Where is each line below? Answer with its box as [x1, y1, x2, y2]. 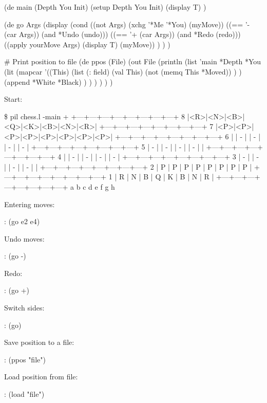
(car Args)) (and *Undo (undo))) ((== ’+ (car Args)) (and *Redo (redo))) [4, 29, 241, 40]
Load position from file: [4, 371, 78, 382]
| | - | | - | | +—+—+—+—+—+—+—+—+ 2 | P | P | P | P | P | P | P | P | [4, 161, 252, 172]
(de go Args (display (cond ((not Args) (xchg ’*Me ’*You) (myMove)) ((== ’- [4, 19, 250, 29]
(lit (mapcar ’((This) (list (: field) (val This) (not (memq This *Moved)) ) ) [4, 66, 242, 77]
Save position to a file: [4, 337, 74, 347]
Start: [4, 94, 23, 104]
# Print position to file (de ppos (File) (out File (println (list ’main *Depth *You [4, 56, 261, 67]
